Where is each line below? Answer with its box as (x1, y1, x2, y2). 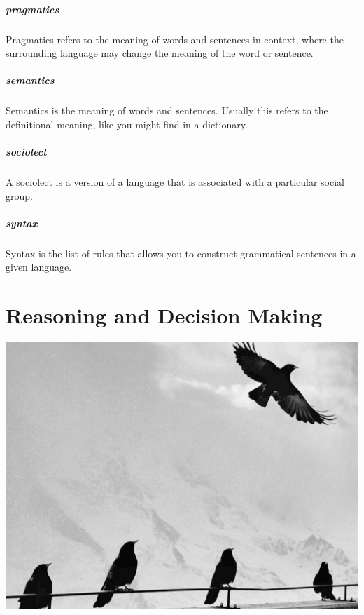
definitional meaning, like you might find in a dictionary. (6, 116, 248, 131)
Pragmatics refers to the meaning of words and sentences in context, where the (6, 32, 344, 46)
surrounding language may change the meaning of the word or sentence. (6, 46, 314, 60)
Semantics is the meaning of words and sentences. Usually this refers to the (6, 103, 328, 118)
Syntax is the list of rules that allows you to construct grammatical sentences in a (6, 245, 356, 260)
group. (6, 188, 33, 203)
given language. (6, 259, 72, 274)
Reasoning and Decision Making (6, 301, 323, 330)
